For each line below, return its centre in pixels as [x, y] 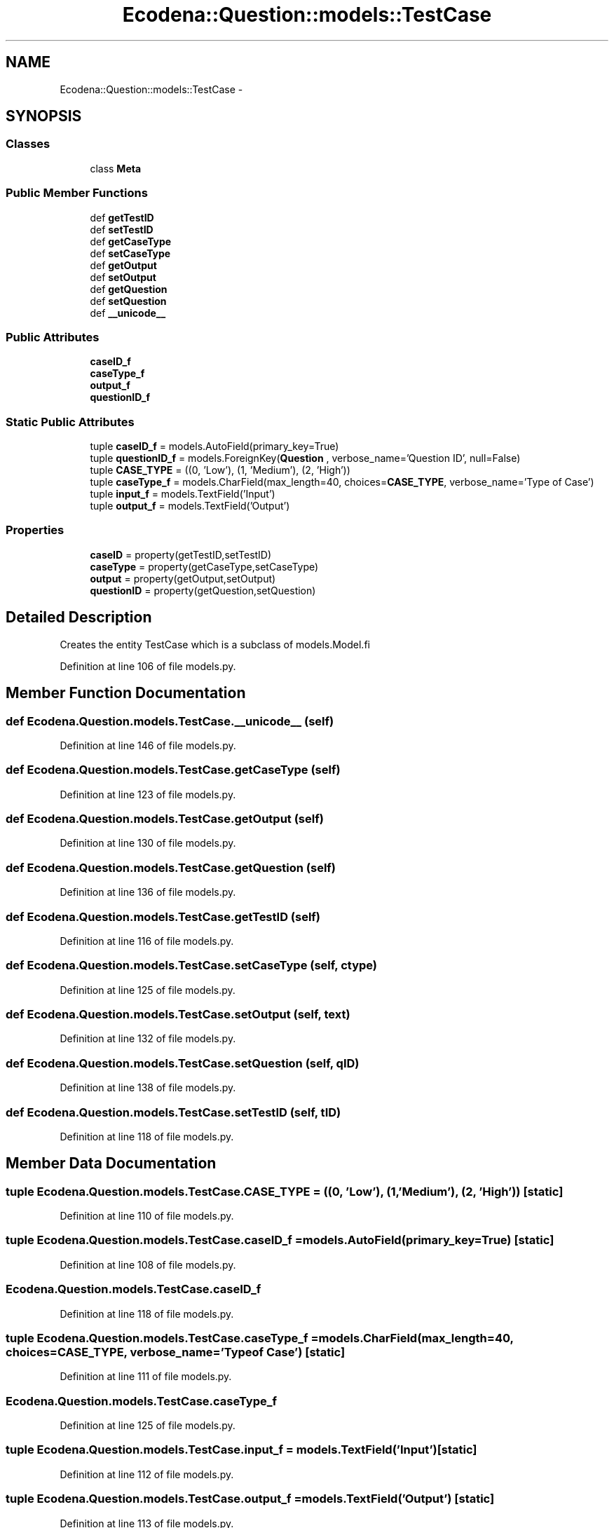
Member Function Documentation [126, 693]
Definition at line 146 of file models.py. [148, 745]
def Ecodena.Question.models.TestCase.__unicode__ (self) [170, 721]
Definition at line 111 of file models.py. [146, 1377]
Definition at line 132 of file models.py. [148, 1039]
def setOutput [123, 277]
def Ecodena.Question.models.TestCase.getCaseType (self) [173, 770]
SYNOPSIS [44, 116]
